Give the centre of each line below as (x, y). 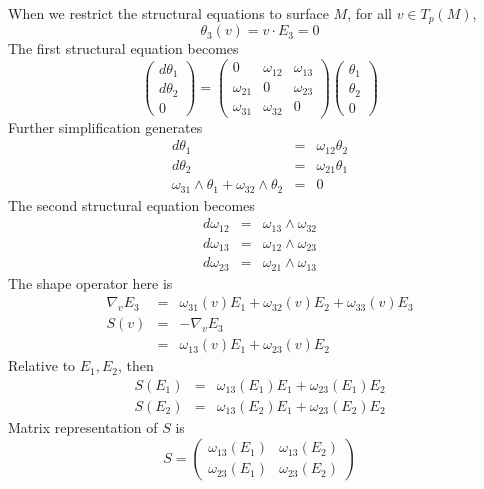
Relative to (42, 365)
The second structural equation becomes (131, 204)
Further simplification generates (105, 126)
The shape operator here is (90, 282)
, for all (369, 13)
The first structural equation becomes (123, 48)
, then (136, 365)
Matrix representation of (83, 427)
